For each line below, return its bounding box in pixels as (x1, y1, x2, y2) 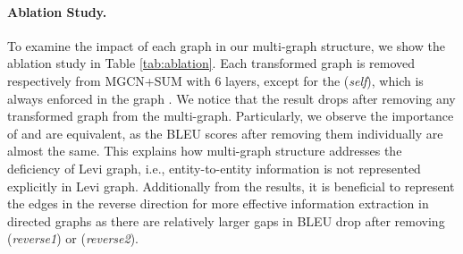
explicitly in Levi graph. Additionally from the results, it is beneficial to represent (7, 176, 455, 195)
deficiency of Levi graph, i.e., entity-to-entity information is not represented (7, 158, 421, 177)
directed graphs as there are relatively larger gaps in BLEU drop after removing (7, 211, 445, 230)
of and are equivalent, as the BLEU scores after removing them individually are (7, 123, 443, 142)
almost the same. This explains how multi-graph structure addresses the (7, 141, 402, 160)
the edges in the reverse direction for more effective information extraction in (7, 194, 429, 213)
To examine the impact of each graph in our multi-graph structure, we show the (7, 36, 445, 55)
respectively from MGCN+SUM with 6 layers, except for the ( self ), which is (7, 71, 424, 89)
